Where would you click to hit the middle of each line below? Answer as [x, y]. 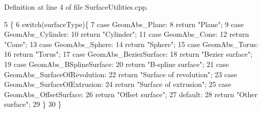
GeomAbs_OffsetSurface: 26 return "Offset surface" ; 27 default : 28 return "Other [131, 94]
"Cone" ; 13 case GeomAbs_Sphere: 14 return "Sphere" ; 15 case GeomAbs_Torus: [131, 44]
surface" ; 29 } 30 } [33, 104]
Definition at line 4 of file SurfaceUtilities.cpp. [76, 7]
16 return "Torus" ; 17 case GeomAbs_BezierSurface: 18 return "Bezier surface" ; [128, 54]
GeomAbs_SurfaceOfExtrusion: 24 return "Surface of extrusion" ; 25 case [118, 84]
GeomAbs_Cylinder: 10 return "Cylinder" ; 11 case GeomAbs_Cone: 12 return [127, 34]
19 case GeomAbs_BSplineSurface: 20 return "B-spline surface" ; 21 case [117, 64]
